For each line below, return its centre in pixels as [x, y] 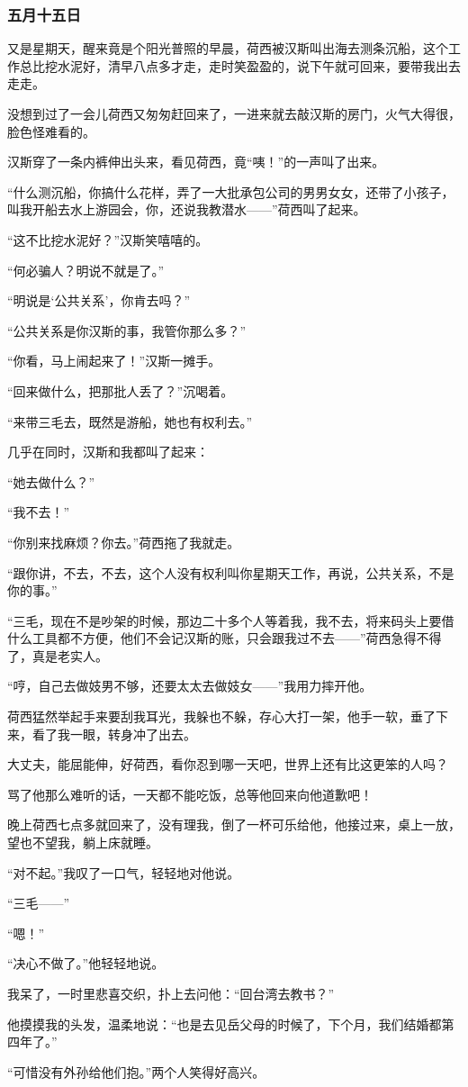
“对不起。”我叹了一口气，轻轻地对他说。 [124, 872]
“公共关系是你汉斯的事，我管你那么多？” [127, 330]
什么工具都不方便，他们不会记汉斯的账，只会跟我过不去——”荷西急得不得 [225, 638]
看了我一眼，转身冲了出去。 [114, 734]
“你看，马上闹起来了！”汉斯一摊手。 [114, 361]
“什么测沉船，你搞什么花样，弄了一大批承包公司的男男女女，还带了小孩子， [231, 191]
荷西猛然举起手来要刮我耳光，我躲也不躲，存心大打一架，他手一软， [209, 716]
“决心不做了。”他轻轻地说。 [86, 963]
